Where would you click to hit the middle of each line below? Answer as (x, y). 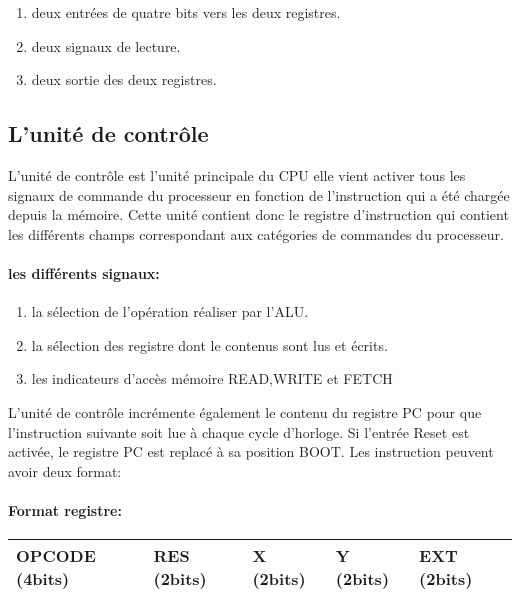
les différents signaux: (84, 272)
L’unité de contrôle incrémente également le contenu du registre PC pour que (245, 411)
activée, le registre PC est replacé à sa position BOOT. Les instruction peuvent (251, 451)
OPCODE (56, 556)
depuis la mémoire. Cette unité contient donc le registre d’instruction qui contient (258, 214)
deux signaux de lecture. (106, 45)
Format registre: (65, 509)
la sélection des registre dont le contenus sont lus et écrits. (209, 344)
